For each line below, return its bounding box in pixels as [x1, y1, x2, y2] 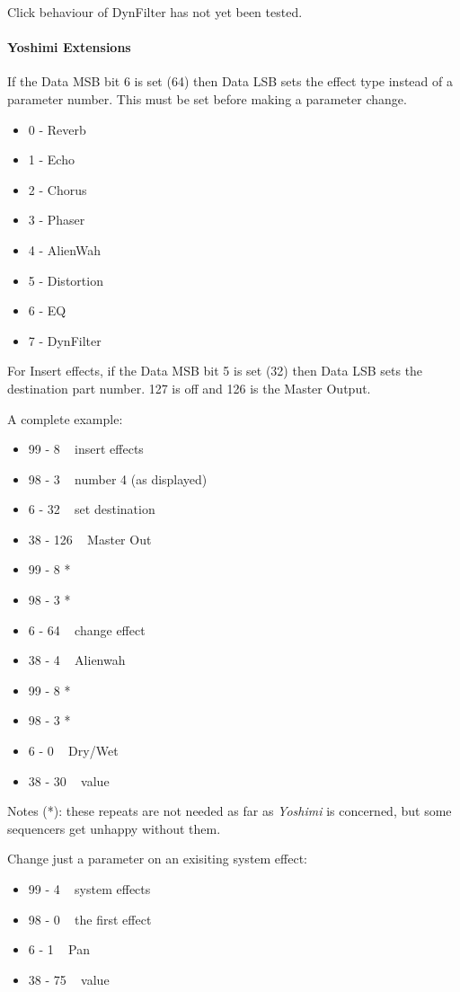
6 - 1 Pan [28, 940, 91, 959]
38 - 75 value [28, 970, 110, 988]
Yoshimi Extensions [7, 38, 131, 57]
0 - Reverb [28, 120, 86, 138]
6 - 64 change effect [28, 620, 146, 639]
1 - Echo [28, 150, 75, 169]
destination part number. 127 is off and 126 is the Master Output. [7, 378, 371, 397]
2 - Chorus [28, 180, 87, 199]
